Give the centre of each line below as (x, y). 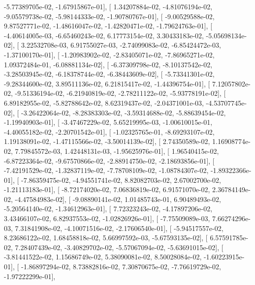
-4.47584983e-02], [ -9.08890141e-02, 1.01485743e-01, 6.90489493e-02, (118, 199)
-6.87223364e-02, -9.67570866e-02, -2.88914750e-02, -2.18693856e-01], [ (109, 160)
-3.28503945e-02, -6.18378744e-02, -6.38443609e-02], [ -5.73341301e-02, (109, 74)
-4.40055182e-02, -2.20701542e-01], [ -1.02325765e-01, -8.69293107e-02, (109, 131)
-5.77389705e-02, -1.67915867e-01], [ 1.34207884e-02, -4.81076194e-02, (108, 6)
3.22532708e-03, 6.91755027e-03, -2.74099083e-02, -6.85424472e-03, (121, 45)
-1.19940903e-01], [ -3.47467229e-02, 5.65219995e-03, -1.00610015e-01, (108, 122)
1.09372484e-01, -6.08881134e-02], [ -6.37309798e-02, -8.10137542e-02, (108, 64)
